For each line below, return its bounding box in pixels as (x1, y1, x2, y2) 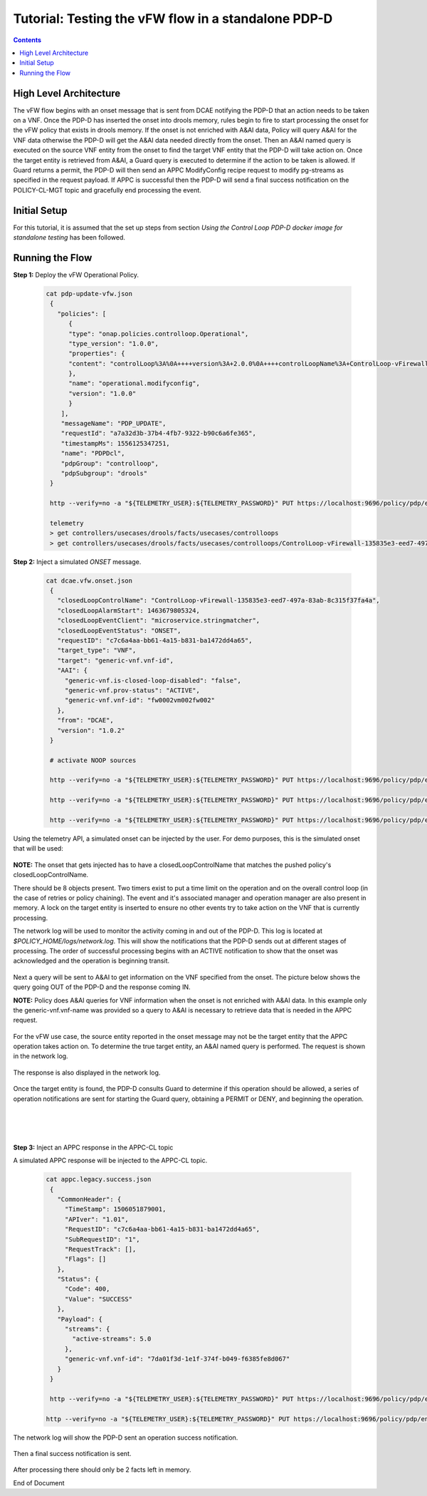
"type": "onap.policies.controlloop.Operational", (68, 329, 249, 338)
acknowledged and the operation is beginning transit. (13, 956, 170, 965)
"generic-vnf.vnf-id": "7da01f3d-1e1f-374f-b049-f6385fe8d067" (64, 1355, 290, 1363)
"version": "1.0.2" (57, 726, 125, 734)
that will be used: (13, 844, 63, 853)
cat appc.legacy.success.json (46, 1175, 152, 1184)
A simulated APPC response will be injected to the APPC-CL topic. (13, 1156, 208, 1165)
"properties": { (68, 349, 125, 358)
